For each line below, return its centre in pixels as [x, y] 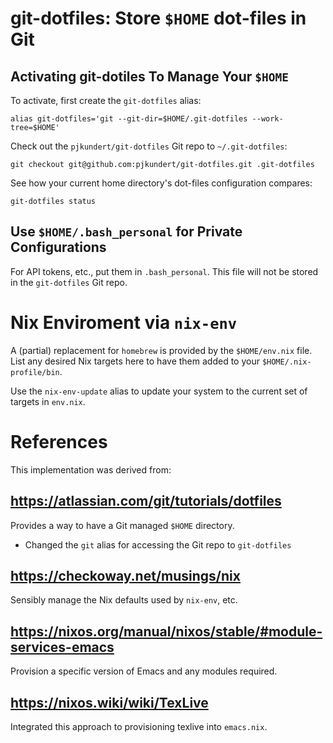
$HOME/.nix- [286, 362]
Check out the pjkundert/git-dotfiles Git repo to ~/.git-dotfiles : [149, 146]
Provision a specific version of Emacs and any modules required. [144, 671]
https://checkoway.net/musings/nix [125, 575]
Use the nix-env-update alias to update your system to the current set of [159, 391]
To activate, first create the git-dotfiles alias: [106, 100]
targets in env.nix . [48, 401]
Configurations [58, 247]
